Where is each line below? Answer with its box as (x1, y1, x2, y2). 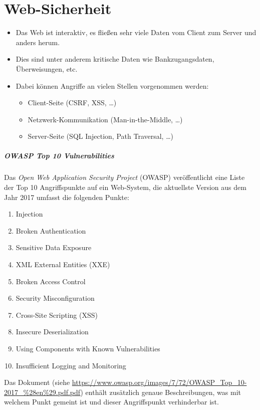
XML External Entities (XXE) (16, 259, 110, 269)
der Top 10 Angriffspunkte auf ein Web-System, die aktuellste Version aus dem (4, 182, 246, 192)
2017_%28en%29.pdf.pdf (4, 386, 81, 397)
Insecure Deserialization (16, 326, 89, 337)
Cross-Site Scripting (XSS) (16, 309, 98, 320)
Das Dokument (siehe (4, 377, 70, 387)
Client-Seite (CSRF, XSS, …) (28, 97, 117, 108)
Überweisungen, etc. (16, 63, 78, 74)
